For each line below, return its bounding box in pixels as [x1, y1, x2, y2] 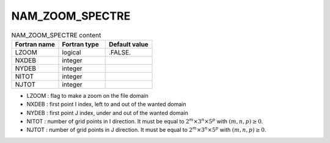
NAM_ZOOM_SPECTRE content [11, 31, 101, 39]
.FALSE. [109, 48, 131, 56]
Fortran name [15, 40, 55, 48]
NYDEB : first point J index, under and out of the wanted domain [26, 109, 189, 116]
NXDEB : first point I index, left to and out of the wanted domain [26, 101, 186, 108]
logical [62, 48, 81, 56]
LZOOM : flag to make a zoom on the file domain [26, 92, 149, 99]
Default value [109, 40, 149, 48]
